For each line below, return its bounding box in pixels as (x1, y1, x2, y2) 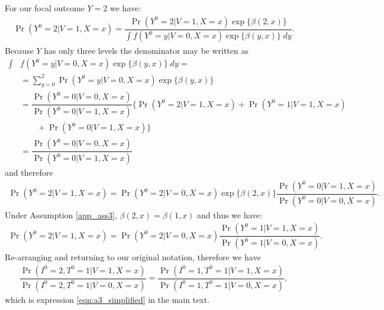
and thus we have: (197, 208, 263, 221)
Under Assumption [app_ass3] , (5, 208, 117, 221)
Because (5, 44, 34, 56)
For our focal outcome (5, 2, 85, 14)
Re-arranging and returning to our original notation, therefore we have (5, 251, 261, 263)
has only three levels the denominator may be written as (44, 44, 249, 56)
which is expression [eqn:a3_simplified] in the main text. (5, 293, 210, 305)
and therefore (5, 166, 53, 179)
